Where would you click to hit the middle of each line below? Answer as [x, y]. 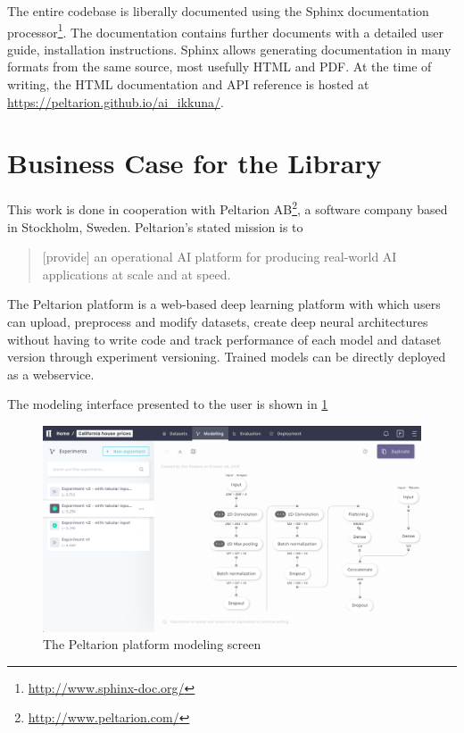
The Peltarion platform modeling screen [152, 644]
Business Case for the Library [195, 163]
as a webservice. [51, 374]
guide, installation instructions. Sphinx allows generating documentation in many [229, 49]
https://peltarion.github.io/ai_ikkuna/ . [116, 101]
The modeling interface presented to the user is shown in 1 [168, 404]
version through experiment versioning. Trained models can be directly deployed [227, 357]
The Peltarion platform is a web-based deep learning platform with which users [224, 304]
